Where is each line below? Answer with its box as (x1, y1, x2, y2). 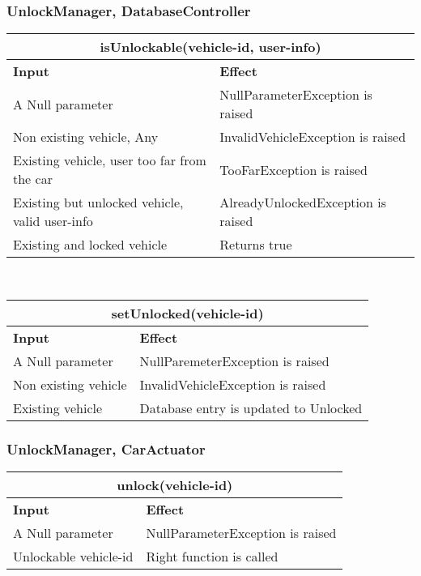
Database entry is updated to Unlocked (139, 398, 363, 417)
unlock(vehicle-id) (117, 476, 233, 495)
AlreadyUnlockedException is (219, 193, 386, 212)
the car (13, 169, 53, 189)
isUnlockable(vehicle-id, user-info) (100, 37, 321, 57)
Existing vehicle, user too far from (13, 151, 206, 170)
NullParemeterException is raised (139, 351, 330, 370)
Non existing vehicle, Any (13, 127, 159, 147)
